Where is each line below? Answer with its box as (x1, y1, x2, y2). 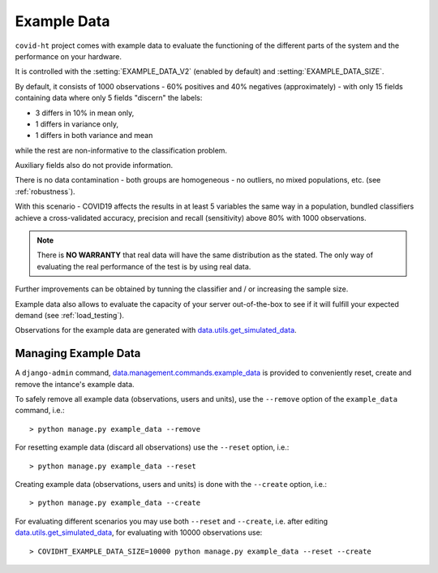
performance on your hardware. (15, 51, 122, 61)
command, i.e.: (15, 406, 65, 416)
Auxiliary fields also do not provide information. (15, 161, 174, 170)
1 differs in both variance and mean (35, 131, 153, 140)
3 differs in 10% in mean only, (35, 108, 135, 118)
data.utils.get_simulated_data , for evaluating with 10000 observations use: (15, 528, 263, 537)
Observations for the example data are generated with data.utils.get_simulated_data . (15, 325, 297, 335)
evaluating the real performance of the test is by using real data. (36, 261, 251, 271)
